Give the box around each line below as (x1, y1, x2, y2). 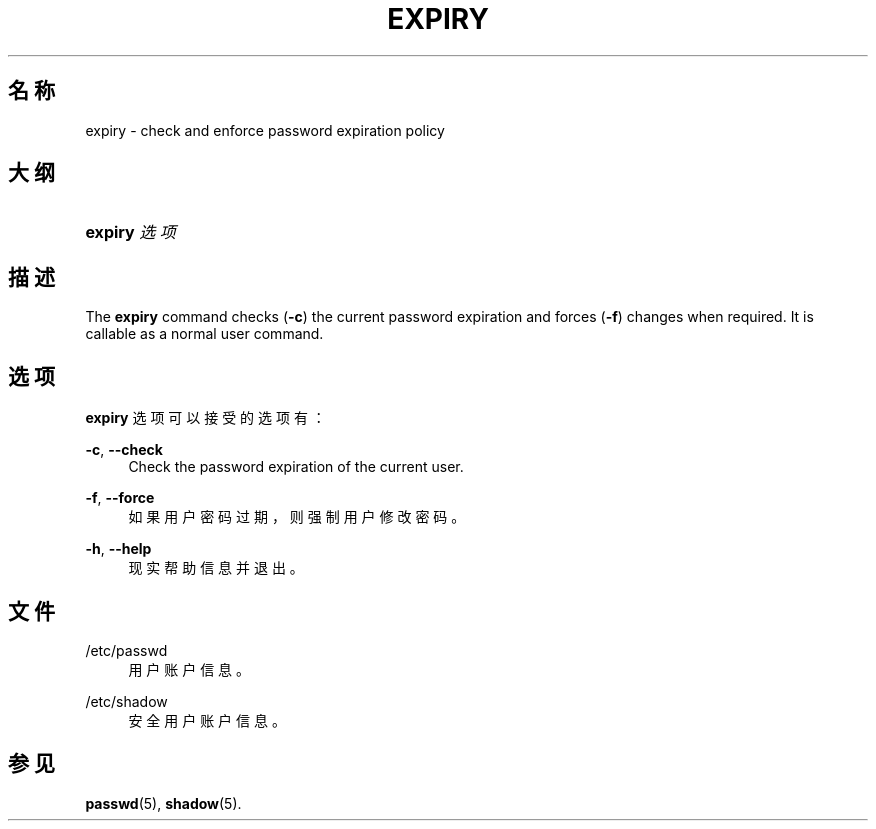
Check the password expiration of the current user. (128, 458, 464, 476)
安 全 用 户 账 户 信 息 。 (128, 711, 286, 729)
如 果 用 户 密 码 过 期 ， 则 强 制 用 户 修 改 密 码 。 (128, 508, 466, 526)
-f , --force (85, 489, 155, 507)
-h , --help (85, 540, 152, 558)
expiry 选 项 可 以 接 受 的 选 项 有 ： (85, 409, 326, 427)
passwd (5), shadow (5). (85, 794, 242, 812)
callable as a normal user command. (85, 325, 324, 343)
